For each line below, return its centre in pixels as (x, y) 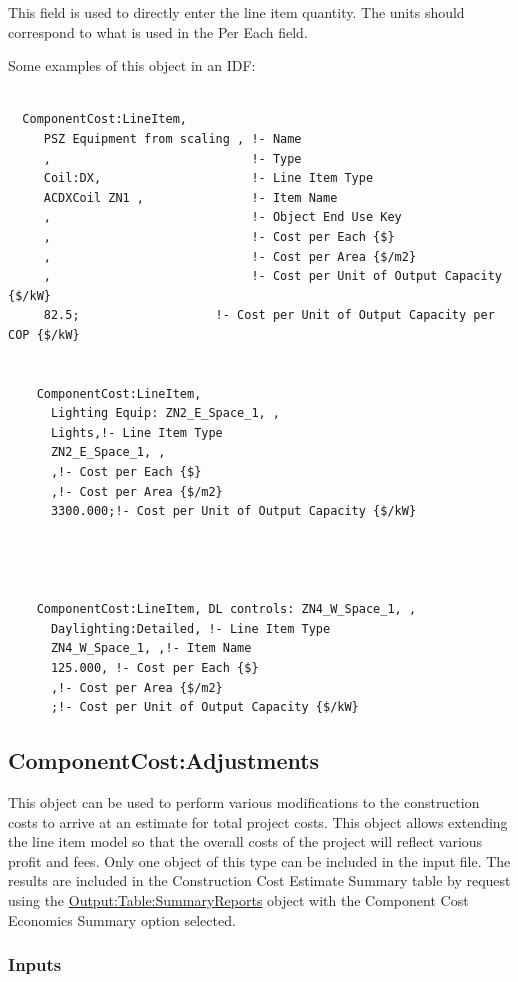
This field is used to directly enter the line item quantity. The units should (236, 12)
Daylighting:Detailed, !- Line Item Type (190, 628)
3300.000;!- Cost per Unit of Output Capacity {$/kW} (233, 511)
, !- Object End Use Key (222, 217)
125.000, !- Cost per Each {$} (154, 668)
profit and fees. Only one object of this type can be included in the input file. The (259, 860)
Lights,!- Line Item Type (136, 432)
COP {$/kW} (44, 334)
